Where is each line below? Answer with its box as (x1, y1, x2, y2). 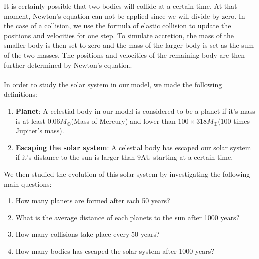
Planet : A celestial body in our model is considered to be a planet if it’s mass (15, 105, 255, 116)
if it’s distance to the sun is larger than (15, 152, 135, 162)
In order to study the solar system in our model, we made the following (4, 79, 222, 89)
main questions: (4, 178, 52, 189)
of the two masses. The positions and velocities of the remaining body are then (4, 49, 245, 60)
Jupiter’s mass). (15, 125, 64, 136)
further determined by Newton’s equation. (4, 59, 132, 70)
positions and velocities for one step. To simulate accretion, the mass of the (4, 30, 234, 40)
